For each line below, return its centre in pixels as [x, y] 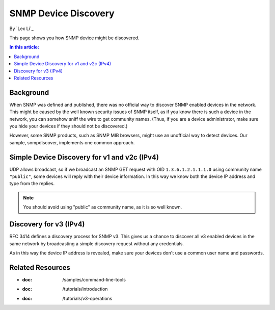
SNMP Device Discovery [62, 13]
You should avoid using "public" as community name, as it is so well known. [103, 207]
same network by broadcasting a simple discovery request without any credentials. [97, 243]
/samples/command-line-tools [94, 279]
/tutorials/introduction [85, 289]
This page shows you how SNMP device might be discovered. [74, 38]
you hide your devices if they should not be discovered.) [68, 126]
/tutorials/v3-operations [87, 298]
